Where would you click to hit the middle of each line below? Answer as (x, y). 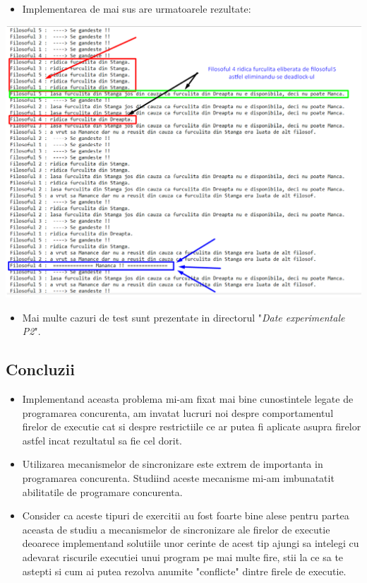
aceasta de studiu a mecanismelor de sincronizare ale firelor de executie (176, 529)
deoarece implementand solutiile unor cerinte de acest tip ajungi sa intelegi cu (191, 543)
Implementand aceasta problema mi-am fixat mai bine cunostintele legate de (188, 398)
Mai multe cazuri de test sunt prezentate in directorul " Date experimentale (183, 317)
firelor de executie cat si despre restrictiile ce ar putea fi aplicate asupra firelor (192, 426)
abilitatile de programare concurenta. (102, 491)
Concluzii (40, 369)
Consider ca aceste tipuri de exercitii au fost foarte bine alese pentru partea (186, 516)
